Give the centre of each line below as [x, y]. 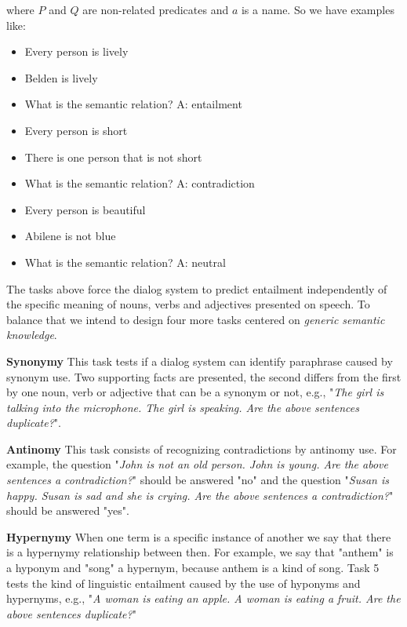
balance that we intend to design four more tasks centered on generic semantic [196, 319]
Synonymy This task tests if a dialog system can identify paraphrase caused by [200, 361]
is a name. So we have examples [318, 9]
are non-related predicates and [156, 9]
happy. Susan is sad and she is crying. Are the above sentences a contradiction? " [200, 495]
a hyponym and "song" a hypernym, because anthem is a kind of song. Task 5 [193, 568]
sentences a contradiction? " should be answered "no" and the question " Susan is [198, 480]
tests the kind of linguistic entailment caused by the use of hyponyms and [184, 583]
